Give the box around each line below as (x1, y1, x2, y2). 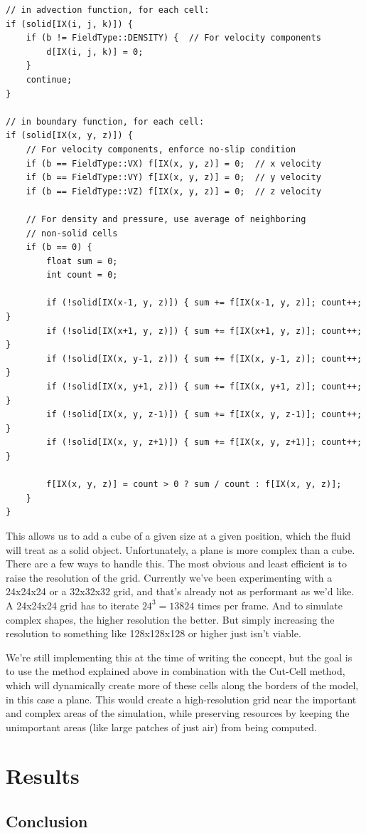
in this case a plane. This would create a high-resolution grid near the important (6, 691, 357, 706)
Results (6, 761, 80, 790)
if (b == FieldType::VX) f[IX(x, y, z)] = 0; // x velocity (26, 158, 321, 169)
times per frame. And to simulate (197, 597, 343, 612)
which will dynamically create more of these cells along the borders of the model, (6, 677, 359, 692)
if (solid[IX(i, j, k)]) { (6, 19, 133, 29)
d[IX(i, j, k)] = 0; (46, 46, 144, 57)
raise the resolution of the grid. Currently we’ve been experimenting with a (6, 570, 333, 585)
